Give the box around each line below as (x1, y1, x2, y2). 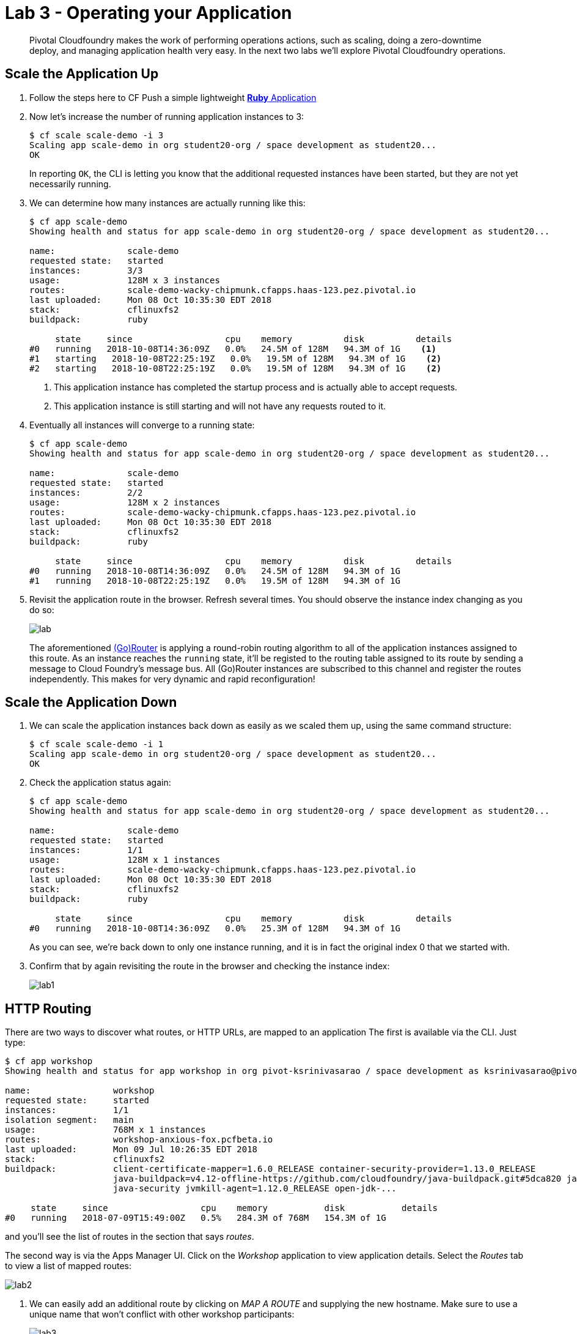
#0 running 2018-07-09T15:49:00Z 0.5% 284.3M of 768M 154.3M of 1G (5, 1213, 386, 1223)
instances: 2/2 (29, 487, 143, 497)
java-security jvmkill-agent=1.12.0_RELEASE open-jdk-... (113, 1183, 397, 1194)
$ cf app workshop (5, 1056, 93, 1067)
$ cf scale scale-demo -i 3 (29, 130, 164, 140)
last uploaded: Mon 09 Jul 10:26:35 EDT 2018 (5, 1144, 258, 1155)
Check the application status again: (29, 777, 171, 788)
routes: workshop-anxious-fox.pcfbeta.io (5, 1135, 273, 1145)
